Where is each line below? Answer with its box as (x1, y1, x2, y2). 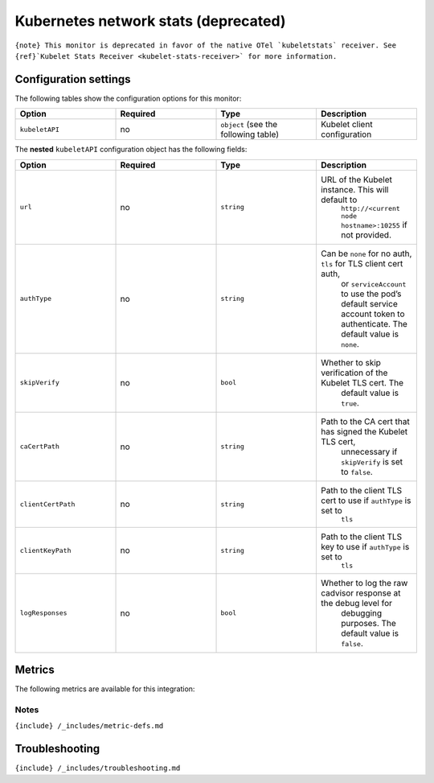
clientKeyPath (19, 546, 72, 554)
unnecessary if (340, 446, 398, 457)
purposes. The (340, 617, 397, 628)
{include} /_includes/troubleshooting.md (14, 764, 181, 773)
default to (320, 194, 358, 205)
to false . (340, 466, 373, 477)
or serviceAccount (340, 278, 407, 289)
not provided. (340, 229, 391, 241)
